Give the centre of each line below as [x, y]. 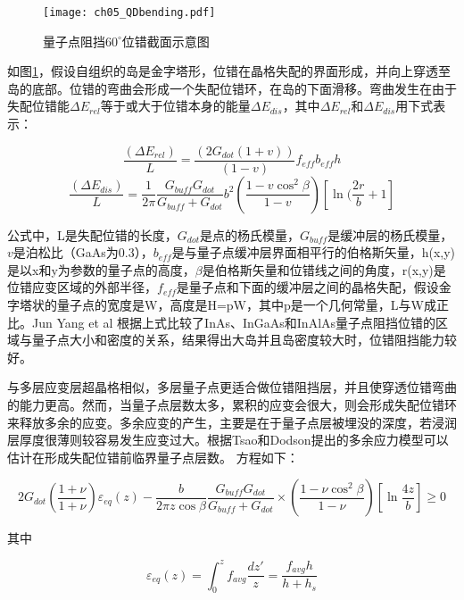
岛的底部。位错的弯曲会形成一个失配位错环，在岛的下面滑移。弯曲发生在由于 [232, 88]
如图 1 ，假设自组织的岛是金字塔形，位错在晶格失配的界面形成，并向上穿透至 [229, 71]
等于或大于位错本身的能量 [175, 106]
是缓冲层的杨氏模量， [390, 234]
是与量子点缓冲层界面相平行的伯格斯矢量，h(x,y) [314, 252]
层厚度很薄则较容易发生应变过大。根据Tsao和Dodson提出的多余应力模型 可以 [228, 440]
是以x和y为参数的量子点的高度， [101, 269]
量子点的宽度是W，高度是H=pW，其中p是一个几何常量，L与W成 [246, 305]
